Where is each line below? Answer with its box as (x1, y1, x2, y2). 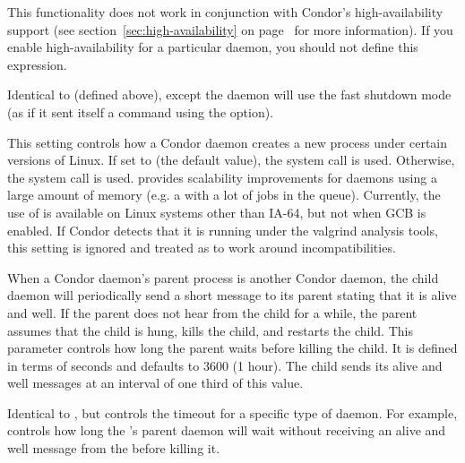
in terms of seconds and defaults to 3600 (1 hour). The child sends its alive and (7, 356, 443, 374)
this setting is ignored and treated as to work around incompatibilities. (7, 238, 396, 257)
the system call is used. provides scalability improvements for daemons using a (7, 167, 437, 186)
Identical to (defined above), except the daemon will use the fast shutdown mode (7, 85, 452, 104)
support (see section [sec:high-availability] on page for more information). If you (7, 20, 453, 39)
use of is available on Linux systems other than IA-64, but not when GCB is (7, 202, 426, 221)
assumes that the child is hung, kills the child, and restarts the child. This (7, 321, 413, 339)
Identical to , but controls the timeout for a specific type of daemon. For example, (7, 403, 458, 422)
